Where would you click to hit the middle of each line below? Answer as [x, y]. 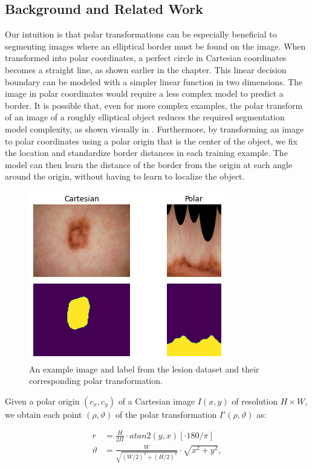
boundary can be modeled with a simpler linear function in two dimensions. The [154, 81]
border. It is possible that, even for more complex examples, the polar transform [154, 105]
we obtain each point [44, 414]
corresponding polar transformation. [96, 381]
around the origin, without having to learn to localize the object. [125, 176]
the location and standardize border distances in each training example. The [146, 153]
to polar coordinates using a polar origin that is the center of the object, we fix [151, 141]
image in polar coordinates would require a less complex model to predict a [144, 93]
